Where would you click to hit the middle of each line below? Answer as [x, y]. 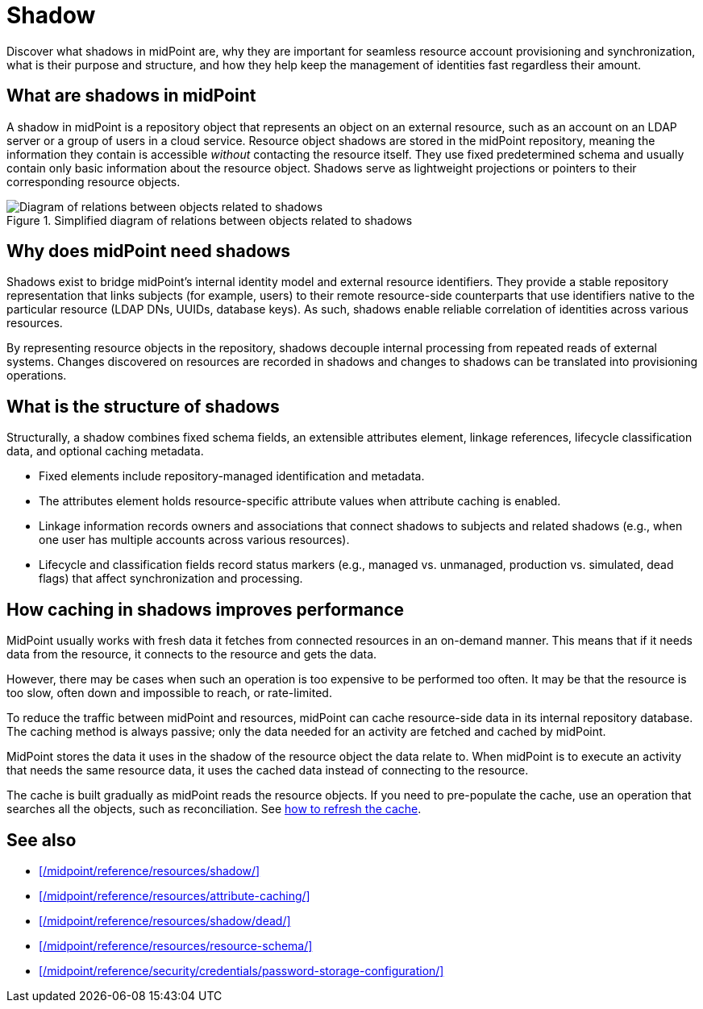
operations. [37, 376]
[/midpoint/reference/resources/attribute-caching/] [175, 895]
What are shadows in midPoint [131, 96]
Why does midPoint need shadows [149, 251]
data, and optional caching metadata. [105, 451]
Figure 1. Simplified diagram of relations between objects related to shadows [210, 220]
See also [42, 840]
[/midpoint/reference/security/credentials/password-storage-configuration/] [241, 970]
